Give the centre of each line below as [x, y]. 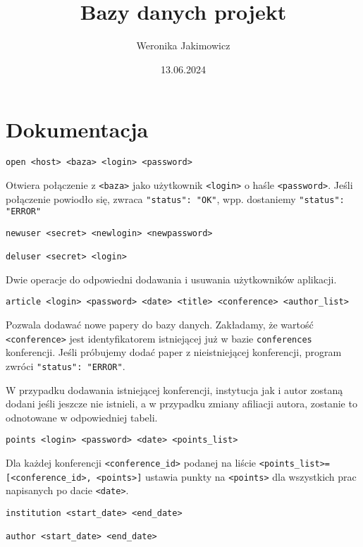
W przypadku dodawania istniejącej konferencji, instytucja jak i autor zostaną [174, 389]
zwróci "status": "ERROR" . [66, 365]
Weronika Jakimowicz [183, 45]
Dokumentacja [77, 129]
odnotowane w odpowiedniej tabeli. [82, 417]
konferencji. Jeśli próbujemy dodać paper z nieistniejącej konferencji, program [174, 352]
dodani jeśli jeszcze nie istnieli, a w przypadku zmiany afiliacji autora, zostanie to [181, 404]
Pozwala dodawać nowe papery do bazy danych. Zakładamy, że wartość [160, 325]
